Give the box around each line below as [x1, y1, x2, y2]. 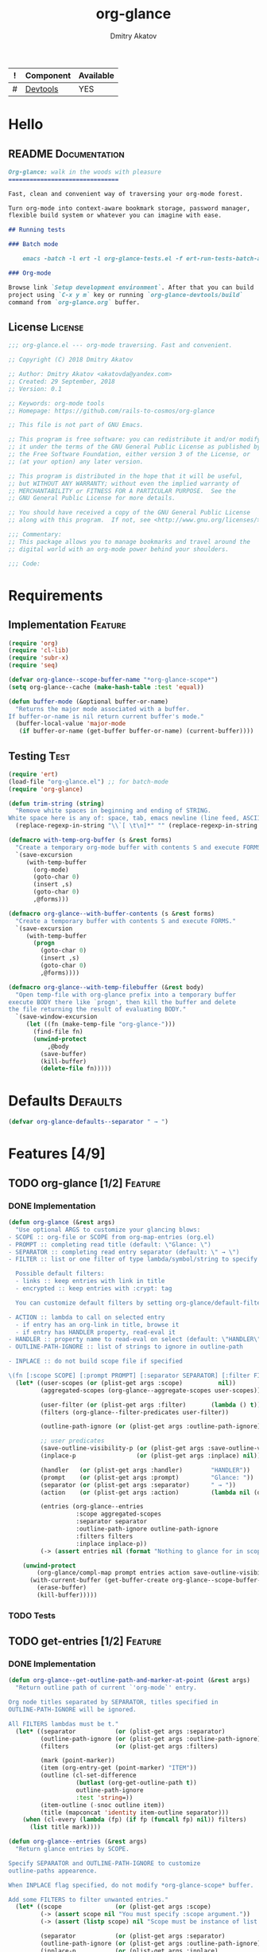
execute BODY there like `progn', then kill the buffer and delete [8, 998, 237, 1006]
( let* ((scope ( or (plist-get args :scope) [15, 1903, 212, 1911]
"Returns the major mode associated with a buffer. [15, 705, 191, 713]
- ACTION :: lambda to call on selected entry [8, 1313, 165, 1321]
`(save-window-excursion [15, 1013, 98, 1021]
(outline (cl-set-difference [40, 1771, 137, 1780]
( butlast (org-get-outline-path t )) [75, 1779, 197, 1787]
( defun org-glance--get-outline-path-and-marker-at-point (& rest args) [8, 1676, 250, 1684]
